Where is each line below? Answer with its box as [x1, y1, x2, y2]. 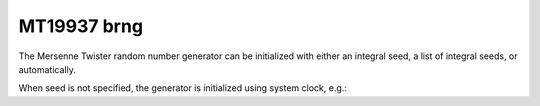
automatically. [18, 63, 77, 75]
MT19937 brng [18, 15, 144, 37]
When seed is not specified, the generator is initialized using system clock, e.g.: [18, 82, 347, 94]
